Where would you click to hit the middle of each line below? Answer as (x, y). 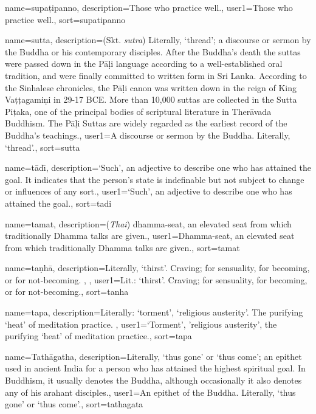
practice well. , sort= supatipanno (65, 19)
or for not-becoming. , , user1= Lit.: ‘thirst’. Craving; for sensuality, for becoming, (156, 279)
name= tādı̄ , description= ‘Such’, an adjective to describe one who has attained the (158, 167)
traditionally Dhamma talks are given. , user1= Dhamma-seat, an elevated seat (150, 236)
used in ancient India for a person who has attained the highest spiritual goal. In (155, 368)
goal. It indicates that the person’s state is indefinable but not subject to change (155, 179)
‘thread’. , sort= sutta (43, 147)
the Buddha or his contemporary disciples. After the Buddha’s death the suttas (153, 51)
